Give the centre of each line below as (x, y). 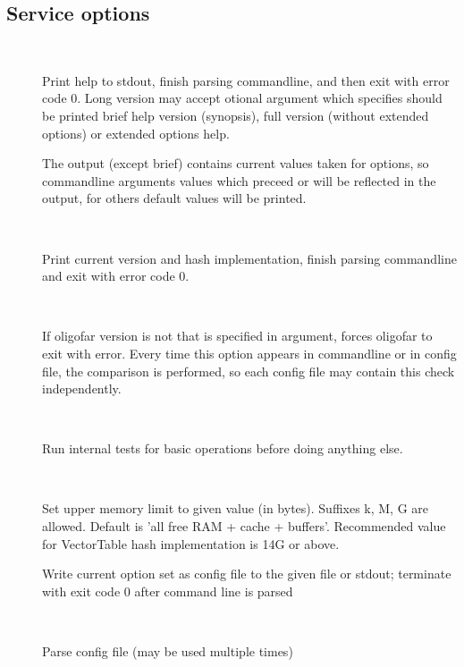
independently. (82, 388)
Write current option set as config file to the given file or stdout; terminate (247, 574)
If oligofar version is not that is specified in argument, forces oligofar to (237, 336)
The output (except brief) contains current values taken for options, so (236, 163)
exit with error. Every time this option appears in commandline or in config (249, 353)
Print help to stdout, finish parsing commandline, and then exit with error (246, 80)
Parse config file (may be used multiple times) (168, 651)
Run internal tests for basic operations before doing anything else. (223, 448)
